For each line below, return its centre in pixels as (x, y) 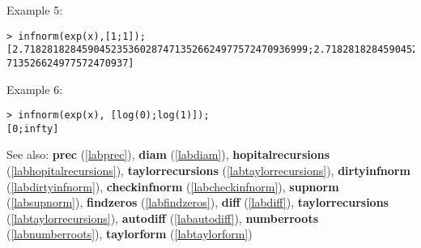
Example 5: (35, 10)
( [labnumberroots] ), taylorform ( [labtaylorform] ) (130, 234)
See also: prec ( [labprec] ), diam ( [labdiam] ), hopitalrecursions (168, 154)
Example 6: (35, 89)
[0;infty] (33, 128)
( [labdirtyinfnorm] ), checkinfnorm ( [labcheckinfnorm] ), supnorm (173, 186)
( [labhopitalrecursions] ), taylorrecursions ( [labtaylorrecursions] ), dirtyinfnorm (208, 171)
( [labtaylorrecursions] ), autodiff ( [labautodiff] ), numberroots (163, 218)
